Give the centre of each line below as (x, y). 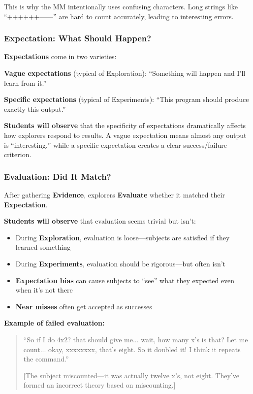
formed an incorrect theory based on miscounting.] (99, 385)
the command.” (46, 359)
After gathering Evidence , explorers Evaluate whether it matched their (114, 194)
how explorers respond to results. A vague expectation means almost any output (125, 135)
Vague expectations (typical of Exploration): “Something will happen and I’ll (125, 73)
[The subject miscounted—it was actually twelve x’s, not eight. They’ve (131, 375)
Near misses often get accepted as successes (84, 306)
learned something (43, 247)
